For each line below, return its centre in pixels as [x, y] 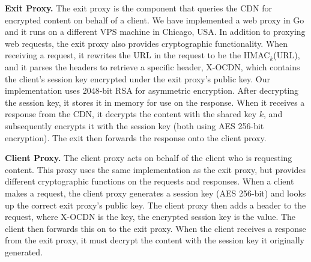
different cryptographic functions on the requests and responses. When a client [149, 181]
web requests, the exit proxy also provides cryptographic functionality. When [146, 43]
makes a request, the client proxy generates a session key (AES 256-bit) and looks [155, 193]
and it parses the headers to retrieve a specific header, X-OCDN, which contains [152, 66]
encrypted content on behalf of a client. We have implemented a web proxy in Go [155, 20]
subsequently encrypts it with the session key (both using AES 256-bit [134, 125]
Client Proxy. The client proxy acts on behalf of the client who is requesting [149, 158]
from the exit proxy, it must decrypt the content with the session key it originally [155, 240]
